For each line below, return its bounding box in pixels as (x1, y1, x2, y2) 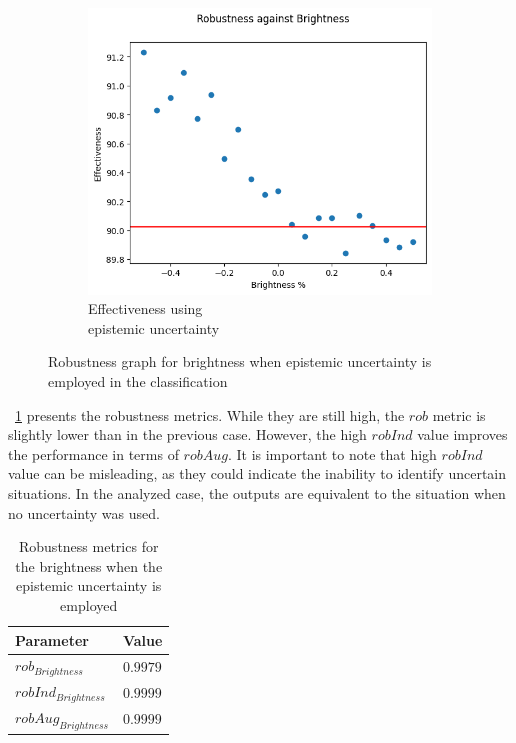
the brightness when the (15, 555, 163, 576)
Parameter (15, 629, 89, 650)
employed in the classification (48, 371, 228, 392)
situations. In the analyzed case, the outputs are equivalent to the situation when (8, 483, 506, 503)
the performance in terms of (8, 443, 179, 464)
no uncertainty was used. (8, 502, 160, 523)
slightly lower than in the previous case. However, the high (8, 424, 367, 445)
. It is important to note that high (227, 443, 437, 464)
